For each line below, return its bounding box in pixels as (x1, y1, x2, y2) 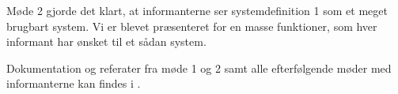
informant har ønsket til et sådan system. (6, 33, 207, 50)
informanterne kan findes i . (6, 75, 141, 92)
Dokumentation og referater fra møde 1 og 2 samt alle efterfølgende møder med (6, 59, 392, 76)
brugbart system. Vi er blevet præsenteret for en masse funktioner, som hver (6, 17, 377, 34)
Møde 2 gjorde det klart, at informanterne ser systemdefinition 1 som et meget (6, 2, 388, 18)
